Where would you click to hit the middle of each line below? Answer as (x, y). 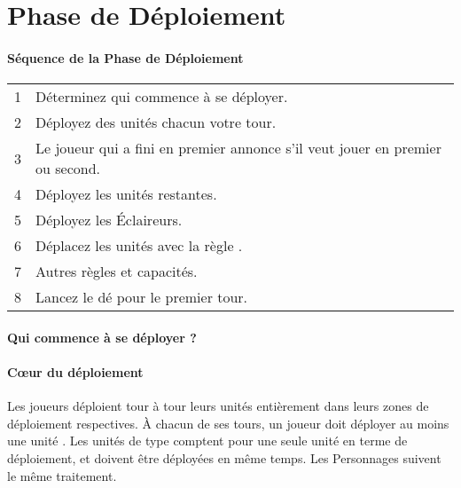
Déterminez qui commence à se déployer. (162, 97)
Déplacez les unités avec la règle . (139, 246)
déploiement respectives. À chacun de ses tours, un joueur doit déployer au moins (228, 423)
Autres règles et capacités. (117, 272)
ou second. (68, 169)
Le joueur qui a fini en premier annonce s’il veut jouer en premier (238, 148)
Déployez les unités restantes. (126, 194)
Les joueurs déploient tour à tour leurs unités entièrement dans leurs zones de (218, 406)
